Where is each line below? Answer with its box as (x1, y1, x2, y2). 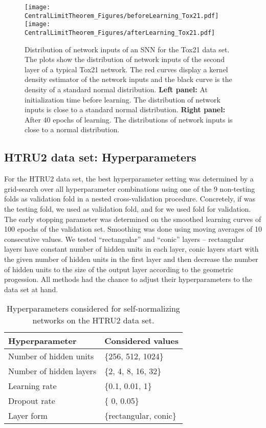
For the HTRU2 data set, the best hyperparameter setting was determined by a (4, 173, 254, 184)
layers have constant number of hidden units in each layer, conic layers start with (4, 243, 259, 254)
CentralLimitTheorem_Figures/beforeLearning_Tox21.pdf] (25, 12, 219, 19)
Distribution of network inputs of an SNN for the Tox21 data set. (25, 44, 230, 54)
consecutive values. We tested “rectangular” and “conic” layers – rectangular (4, 233, 244, 244)
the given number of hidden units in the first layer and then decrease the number (4, 253, 258, 264)
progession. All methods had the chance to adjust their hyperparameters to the (4, 274, 252, 284)
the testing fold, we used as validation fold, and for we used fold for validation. (4, 203, 251, 214)
